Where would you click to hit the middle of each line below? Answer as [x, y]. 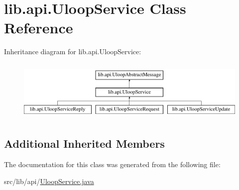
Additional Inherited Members [84, 143]
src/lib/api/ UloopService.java [49, 181]
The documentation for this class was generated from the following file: [112, 164]
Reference [39, 28]
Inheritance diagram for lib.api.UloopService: [73, 51]
